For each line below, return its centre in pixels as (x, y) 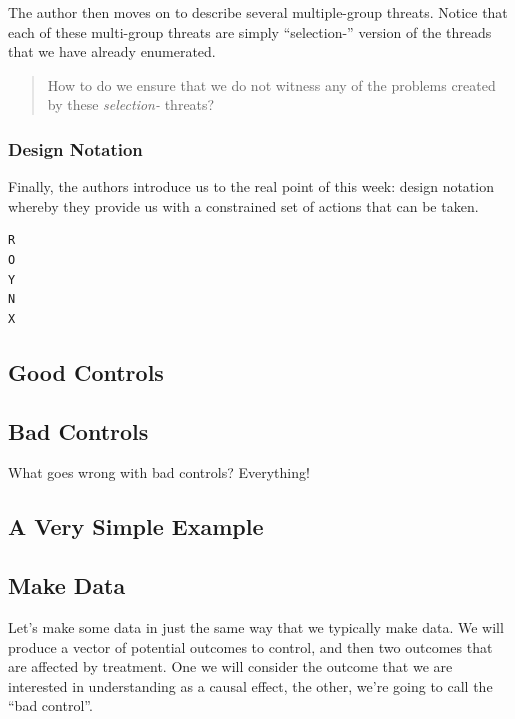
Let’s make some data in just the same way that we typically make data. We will (256, 626)
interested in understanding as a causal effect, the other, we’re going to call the (250, 685)
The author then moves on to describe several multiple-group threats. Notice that (258, 12)
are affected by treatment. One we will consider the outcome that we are (230, 666)
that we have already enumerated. (112, 51)
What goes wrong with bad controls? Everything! (159, 472)
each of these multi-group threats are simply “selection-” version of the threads (250, 31)
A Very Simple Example (136, 526)
